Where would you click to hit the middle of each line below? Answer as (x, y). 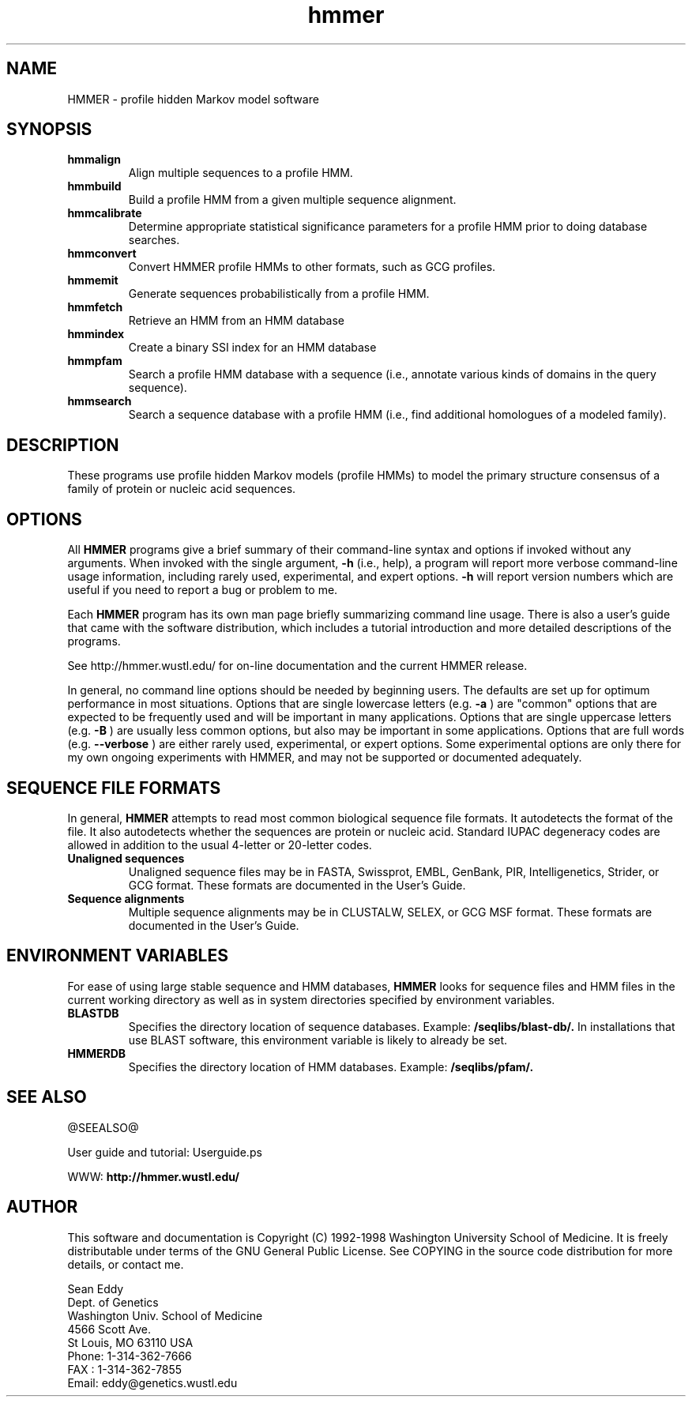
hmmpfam (95, 361)
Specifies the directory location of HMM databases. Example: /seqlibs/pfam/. (331, 1066)
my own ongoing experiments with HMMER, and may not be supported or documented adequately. (325, 758)
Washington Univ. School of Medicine (165, 1315)
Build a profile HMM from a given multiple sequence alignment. (292, 200)
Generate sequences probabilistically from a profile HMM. (279, 294)
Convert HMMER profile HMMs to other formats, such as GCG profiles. (312, 267)
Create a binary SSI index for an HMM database (252, 348)
